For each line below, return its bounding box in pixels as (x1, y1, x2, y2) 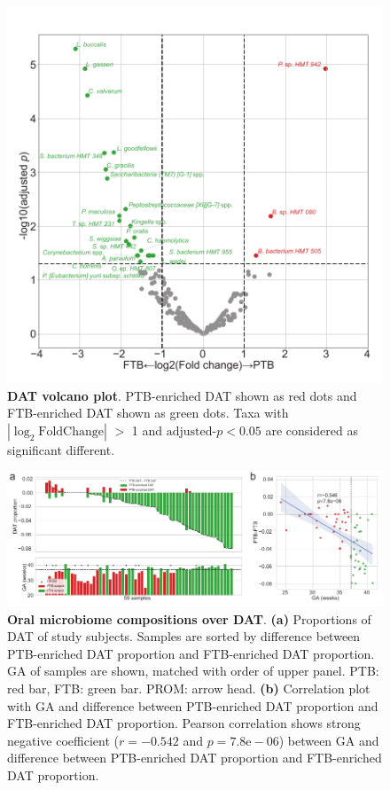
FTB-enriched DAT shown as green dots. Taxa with (7, 403, 289, 422)
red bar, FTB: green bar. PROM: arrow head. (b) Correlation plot (7, 679, 370, 697)
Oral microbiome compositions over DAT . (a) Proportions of (7, 609, 371, 628)
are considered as (265, 420, 358, 439)
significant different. (7, 440, 115, 458)
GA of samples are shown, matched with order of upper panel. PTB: (7, 661, 379, 680)
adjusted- (166, 425, 217, 438)
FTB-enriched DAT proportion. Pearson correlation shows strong (7, 714, 361, 732)
